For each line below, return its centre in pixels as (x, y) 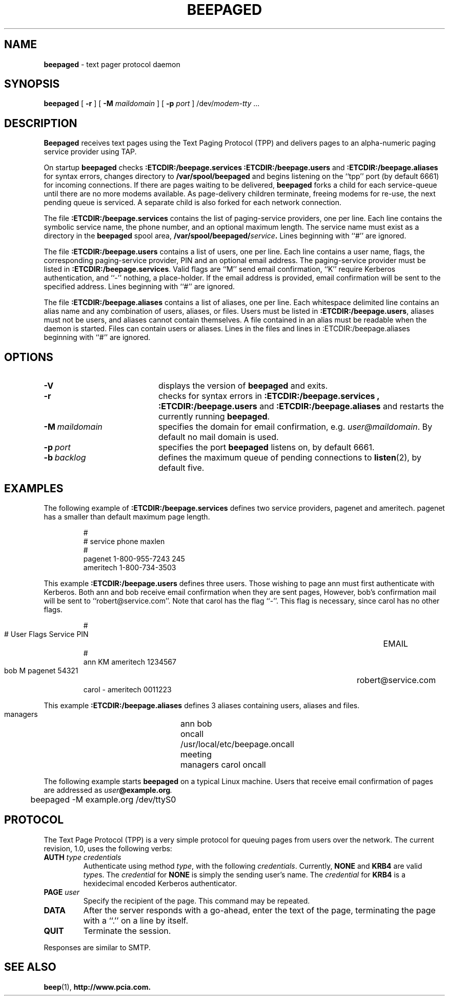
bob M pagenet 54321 (41, 670)
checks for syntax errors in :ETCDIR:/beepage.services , (269, 396)
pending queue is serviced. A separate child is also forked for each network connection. (193, 203)
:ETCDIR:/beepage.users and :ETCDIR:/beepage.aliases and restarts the (301, 406)
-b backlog (65, 458)
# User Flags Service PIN (46, 634)
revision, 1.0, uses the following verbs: (108, 848)
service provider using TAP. (90, 152)
